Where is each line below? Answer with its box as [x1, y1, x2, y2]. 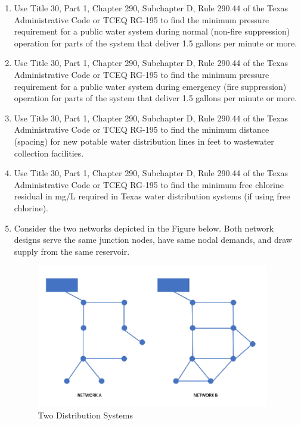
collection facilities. [14, 146, 84, 159]
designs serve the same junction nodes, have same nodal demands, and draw [14, 233, 292, 246]
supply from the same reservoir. [14, 245, 130, 257]
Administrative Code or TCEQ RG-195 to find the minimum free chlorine [14, 178, 284, 190]
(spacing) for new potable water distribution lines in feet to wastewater [14, 135, 274, 147]
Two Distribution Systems [38, 408, 133, 421]
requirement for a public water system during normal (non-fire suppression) [14, 25, 290, 37]
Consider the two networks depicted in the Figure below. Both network [14, 221, 274, 234]
